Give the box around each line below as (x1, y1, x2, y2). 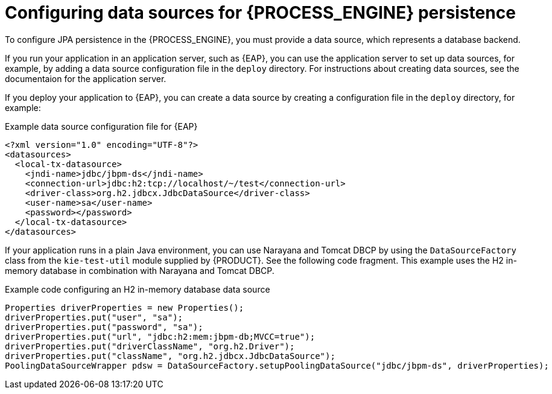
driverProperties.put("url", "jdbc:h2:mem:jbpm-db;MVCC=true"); (5, 331, 316, 342)
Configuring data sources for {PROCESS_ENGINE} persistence (5, 2, 516, 23)
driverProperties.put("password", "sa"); (5, 322, 203, 332)
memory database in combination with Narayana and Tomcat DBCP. (5, 265, 274, 276)
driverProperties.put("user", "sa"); (5, 312, 183, 322)
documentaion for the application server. (5, 73, 167, 84)
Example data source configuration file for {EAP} (5, 121, 198, 132)
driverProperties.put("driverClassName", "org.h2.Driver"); (5, 341, 295, 351)
